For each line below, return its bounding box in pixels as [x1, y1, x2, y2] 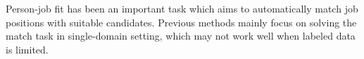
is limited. [6, 42, 49, 56]
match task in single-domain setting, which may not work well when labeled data [6, 28, 356, 43]
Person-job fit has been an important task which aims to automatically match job [6, 1, 358, 15]
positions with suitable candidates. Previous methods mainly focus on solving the [6, 15, 357, 29]
